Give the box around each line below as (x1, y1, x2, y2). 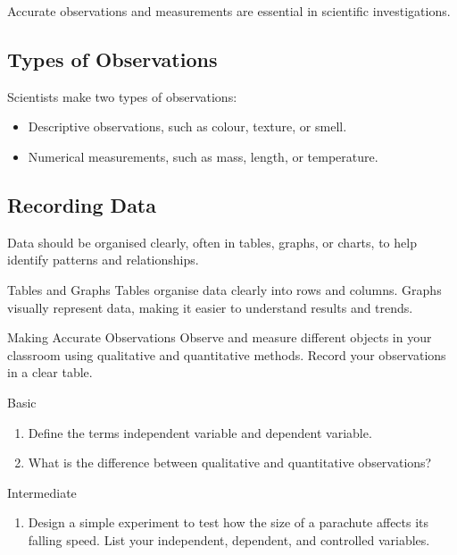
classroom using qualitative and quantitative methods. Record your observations (7, 345, 446, 364)
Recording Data (7, 190, 156, 218)
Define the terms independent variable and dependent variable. (28, 423, 372, 441)
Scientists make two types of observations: (7, 87, 237, 105)
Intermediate (7, 483, 77, 501)
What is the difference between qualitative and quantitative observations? (28, 453, 432, 472)
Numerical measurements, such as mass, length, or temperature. (28, 147, 378, 165)
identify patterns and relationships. (7, 250, 199, 269)
